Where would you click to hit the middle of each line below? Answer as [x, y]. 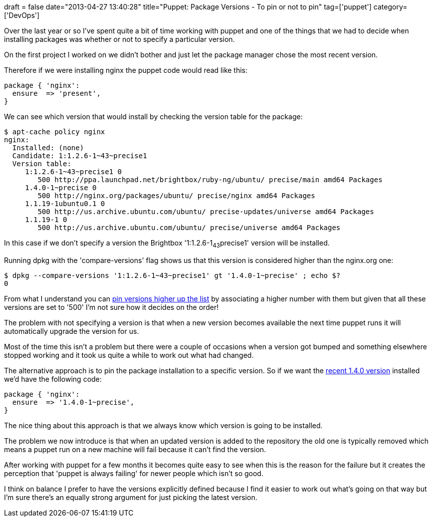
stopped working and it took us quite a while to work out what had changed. [129, 355]
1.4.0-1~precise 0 [61, 188]
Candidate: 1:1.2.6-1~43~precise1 [80, 156]
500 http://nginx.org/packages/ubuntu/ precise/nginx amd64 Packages [176, 196]
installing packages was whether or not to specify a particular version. [119, 39]
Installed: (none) [48, 148]
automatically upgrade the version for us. [72, 331]
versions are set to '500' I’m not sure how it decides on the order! [111, 307]
